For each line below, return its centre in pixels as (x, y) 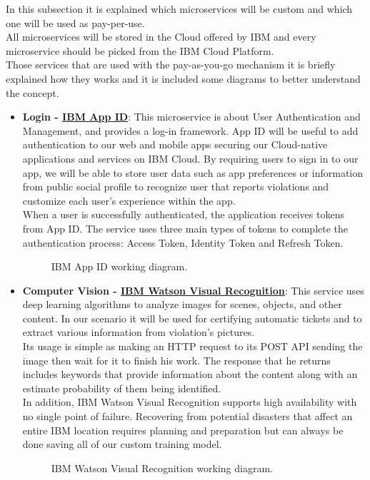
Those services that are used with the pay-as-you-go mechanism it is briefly (171, 65)
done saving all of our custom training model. (122, 444)
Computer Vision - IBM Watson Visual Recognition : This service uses (193, 290)
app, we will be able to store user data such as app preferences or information (193, 172)
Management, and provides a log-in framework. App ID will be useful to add (190, 130)
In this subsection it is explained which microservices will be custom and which (179, 9)
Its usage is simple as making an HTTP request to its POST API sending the (192, 346)
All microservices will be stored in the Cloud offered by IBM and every (161, 37)
